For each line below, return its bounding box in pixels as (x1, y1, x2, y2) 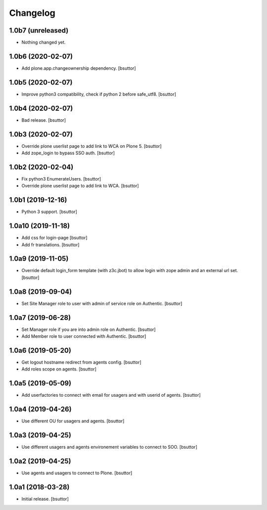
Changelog (9, 7, 55, 18)
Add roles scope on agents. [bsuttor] (21, 366, 96, 372)
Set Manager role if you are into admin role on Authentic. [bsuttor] (21, 326, 156, 332)
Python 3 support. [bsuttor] (21, 209, 78, 215)
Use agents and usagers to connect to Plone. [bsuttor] (21, 470, 133, 476)
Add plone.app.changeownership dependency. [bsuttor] (21, 65, 136, 71)
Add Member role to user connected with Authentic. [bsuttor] (21, 333, 146, 339)
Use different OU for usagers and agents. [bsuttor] (21, 418, 125, 424)
